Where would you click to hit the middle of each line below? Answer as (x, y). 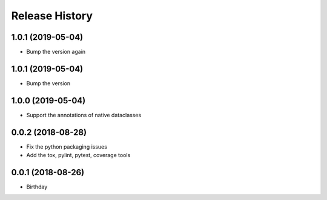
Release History (52, 16)
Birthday (37, 187)
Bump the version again (56, 52)
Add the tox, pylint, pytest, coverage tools (78, 155)
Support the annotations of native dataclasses (84, 115)
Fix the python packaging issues (67, 147)
